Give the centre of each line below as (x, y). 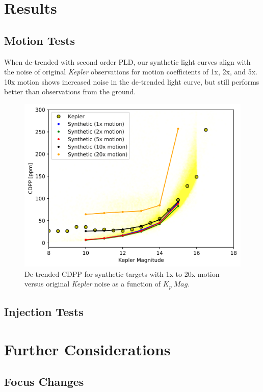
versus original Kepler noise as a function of (93, 284)
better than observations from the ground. (70, 92)
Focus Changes (44, 382)
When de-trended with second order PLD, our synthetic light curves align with (127, 61)
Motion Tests (40, 40)
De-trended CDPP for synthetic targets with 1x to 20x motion (122, 273)
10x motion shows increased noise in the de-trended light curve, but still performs (132, 81)
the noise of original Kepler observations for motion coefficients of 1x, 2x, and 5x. (131, 72)
